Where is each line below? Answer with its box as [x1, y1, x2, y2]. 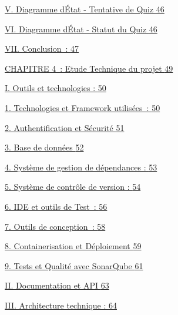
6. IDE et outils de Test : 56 [5, 200, 108, 212]
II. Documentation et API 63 [5, 279, 109, 291]
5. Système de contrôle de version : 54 [5, 180, 141, 193]
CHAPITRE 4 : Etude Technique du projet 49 [5, 62, 173, 74]
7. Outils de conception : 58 [5, 220, 106, 232]
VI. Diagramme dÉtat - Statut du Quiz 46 [5, 22, 157, 35]
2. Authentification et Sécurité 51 [5, 121, 125, 133]
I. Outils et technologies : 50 [5, 82, 106, 94]
